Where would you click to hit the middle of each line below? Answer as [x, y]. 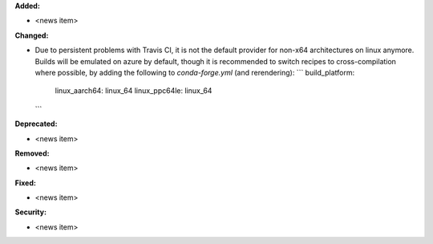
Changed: [32, 35]
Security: [31, 212]
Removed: [32, 153]
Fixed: [25, 183]
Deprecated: [36, 124]
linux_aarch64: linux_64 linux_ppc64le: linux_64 [134, 91]
